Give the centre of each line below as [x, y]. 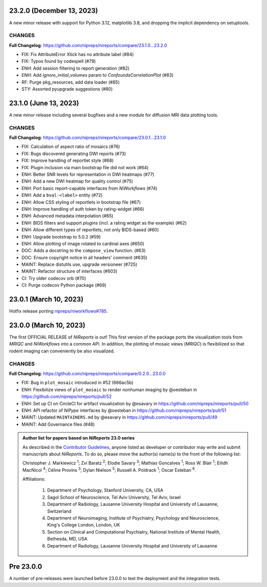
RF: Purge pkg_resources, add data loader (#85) [70, 82]
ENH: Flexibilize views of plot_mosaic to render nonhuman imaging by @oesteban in [109, 390]
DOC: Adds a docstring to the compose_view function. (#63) [84, 250]
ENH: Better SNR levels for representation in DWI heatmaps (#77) [88, 174]
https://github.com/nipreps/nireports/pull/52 [67, 396]
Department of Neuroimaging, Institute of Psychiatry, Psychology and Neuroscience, [133, 518]
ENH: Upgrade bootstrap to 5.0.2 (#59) [61, 237]
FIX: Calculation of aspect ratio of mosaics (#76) [71, 147]
